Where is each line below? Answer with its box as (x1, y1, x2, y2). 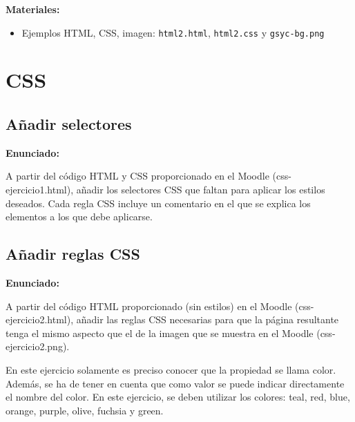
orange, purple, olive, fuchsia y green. (6, 403, 164, 417)
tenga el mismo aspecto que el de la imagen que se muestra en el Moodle (6, 325, 314, 340)
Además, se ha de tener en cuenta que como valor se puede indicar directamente (6, 376, 345, 390)
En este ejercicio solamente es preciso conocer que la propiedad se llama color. (6, 362, 336, 376)
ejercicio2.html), (6, 312, 74, 327)
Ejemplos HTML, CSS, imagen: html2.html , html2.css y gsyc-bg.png (21, 25, 325, 39)
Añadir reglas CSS (6, 243, 140, 265)
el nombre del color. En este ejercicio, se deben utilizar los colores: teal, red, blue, (6, 390, 350, 404)
